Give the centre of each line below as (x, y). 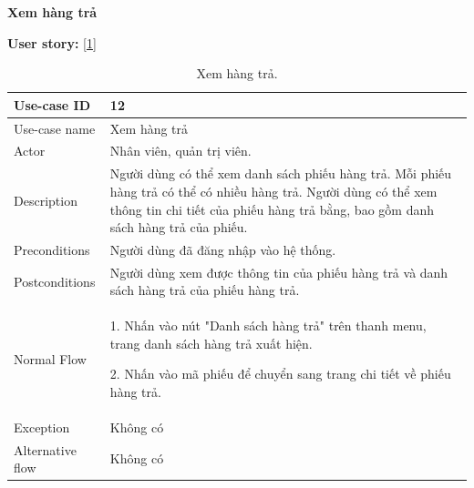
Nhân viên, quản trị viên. (180, 151)
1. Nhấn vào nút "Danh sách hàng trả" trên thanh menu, (268, 325)
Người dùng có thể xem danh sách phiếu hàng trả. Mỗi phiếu (281, 173)
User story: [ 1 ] (52, 42)
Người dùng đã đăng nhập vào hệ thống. (223, 249)
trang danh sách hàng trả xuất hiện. (211, 343)
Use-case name (55, 128)
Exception (42, 427)
